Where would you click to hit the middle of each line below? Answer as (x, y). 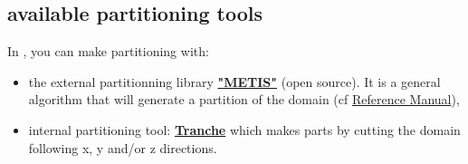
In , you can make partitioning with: (108, 51)
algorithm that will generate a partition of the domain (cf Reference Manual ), (244, 99)
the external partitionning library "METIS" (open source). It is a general (234, 81)
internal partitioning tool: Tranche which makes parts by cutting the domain (244, 129)
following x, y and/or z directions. (123, 147)
